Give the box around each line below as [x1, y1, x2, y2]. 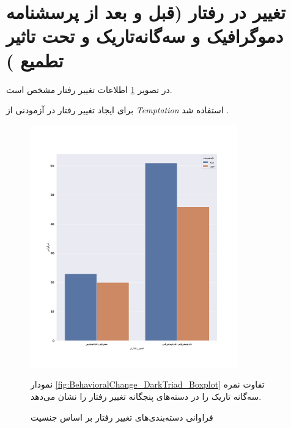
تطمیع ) [6, 47, 64, 72]
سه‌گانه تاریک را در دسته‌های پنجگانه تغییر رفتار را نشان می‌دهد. [31, 389, 262, 402]
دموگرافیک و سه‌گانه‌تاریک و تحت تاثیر [6, 23, 284, 48]
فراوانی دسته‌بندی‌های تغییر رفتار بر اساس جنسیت [31, 410, 213, 423]
